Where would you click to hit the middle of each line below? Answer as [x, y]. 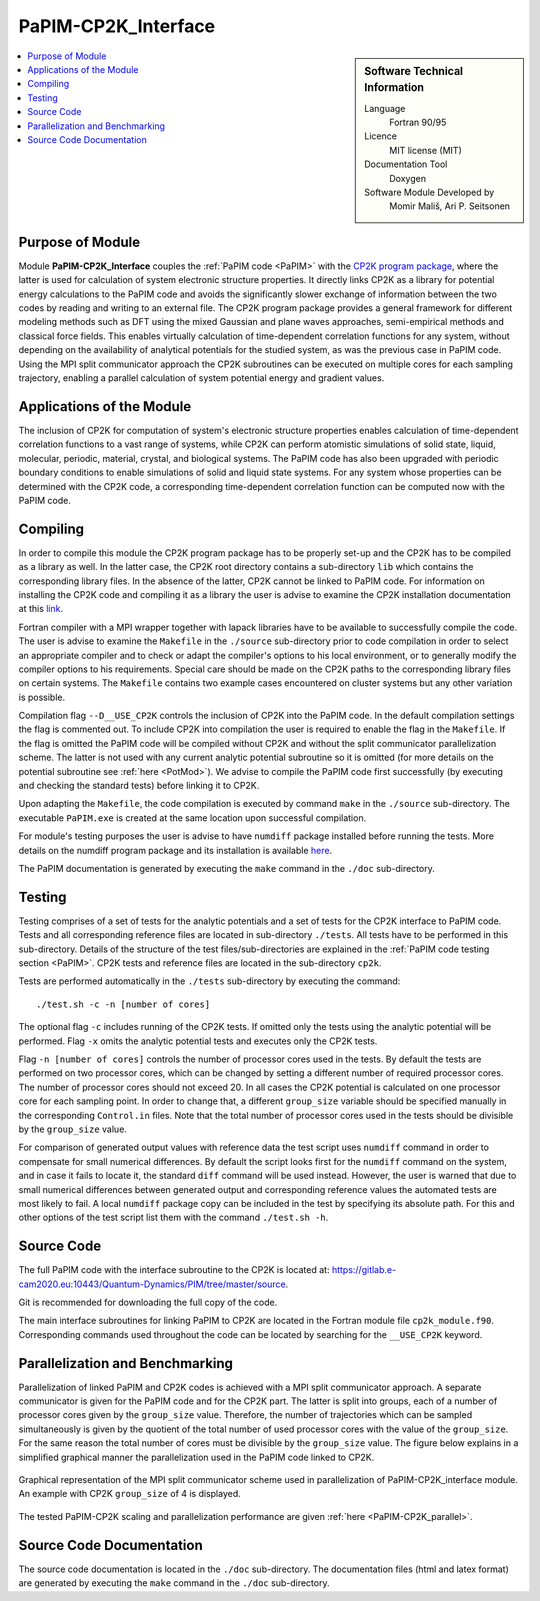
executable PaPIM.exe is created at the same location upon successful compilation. [192, 817]
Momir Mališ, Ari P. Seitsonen [449, 206]
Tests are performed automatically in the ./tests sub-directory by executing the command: [209, 981]
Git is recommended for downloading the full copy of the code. [148, 1302]
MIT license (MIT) [425, 150]
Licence [380, 136]
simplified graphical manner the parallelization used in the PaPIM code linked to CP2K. [196, 1457]
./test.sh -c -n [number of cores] [123, 1004]
